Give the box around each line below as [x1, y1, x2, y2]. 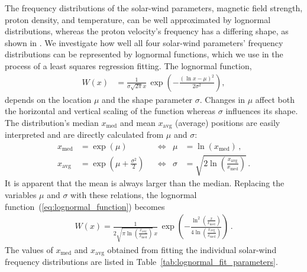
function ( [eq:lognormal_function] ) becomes [5, 200, 165, 212]
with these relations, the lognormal [70, 189, 197, 201]
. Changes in [199, 93, 245, 105]
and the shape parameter [102, 93, 193, 105]
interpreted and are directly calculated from [5, 128, 164, 141]
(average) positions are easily [174, 116, 280, 128]
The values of [5, 243, 53, 255]
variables [5, 189, 37, 201]
